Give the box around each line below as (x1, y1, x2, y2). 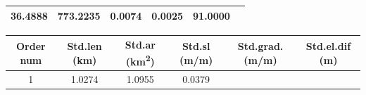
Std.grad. (237, 38, 284, 53)
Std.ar (125, 37, 156, 52)
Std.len (67, 38, 102, 53)
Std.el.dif (305, 38, 351, 53)
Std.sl (182, 38, 210, 53)
